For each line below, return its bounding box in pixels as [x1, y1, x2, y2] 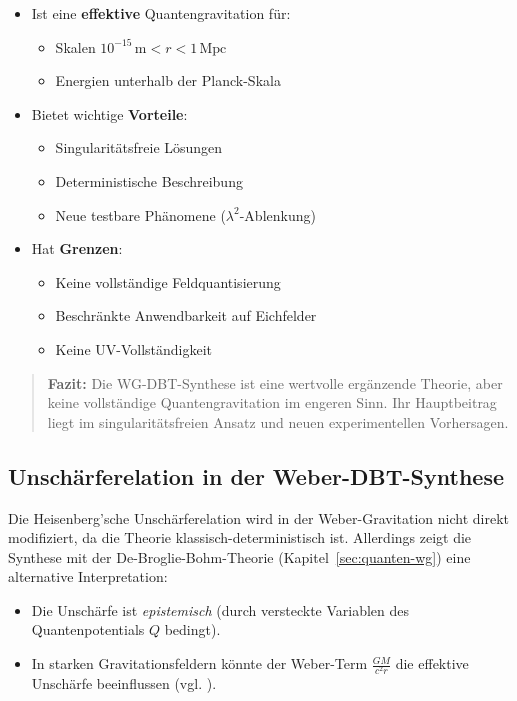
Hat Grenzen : [31, 238, 123, 259]
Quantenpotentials [31, 619, 145, 640]
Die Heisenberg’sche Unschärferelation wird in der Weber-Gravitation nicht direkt [8, 507, 509, 528]
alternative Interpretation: [8, 566, 168, 587]
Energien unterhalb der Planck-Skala [55, 70, 281, 91]
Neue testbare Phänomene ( [55, 204, 226, 225]
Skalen [55, 36, 96, 57]
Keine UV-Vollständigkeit [55, 338, 213, 359]
